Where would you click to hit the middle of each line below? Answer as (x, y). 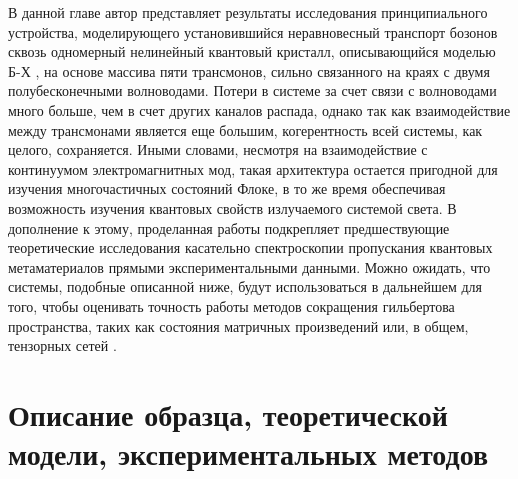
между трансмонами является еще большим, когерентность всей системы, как (245, 129)
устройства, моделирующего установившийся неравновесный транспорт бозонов (253, 31)
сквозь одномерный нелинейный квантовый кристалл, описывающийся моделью (252, 51)
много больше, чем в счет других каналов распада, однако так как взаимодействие (259, 109)
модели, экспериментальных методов (248, 453)
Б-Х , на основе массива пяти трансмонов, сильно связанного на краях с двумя (249, 70)
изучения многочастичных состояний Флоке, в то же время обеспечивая (227, 188)
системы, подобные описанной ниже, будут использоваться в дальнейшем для (245, 286)
